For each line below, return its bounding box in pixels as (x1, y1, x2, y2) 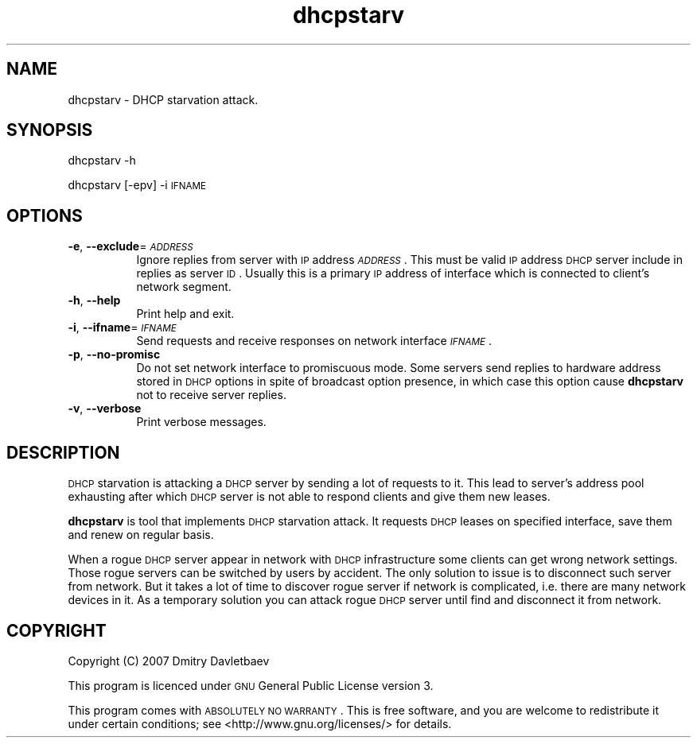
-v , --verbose (68, 401, 142, 416)
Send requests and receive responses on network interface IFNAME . (136, 334, 493, 348)
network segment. (136, 280, 232, 294)
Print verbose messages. (136, 415, 267, 429)
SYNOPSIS (6, 120, 93, 141)
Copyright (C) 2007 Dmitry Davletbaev (68, 653, 270, 668)
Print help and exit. (136, 307, 235, 321)
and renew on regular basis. (68, 528, 214, 542)
